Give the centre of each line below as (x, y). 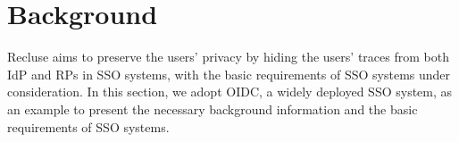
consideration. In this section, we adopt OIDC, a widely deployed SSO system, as (230, 92)
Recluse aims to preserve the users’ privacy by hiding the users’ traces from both (228, 57)
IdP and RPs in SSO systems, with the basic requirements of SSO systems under (229, 74)
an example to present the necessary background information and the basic (213, 109)
